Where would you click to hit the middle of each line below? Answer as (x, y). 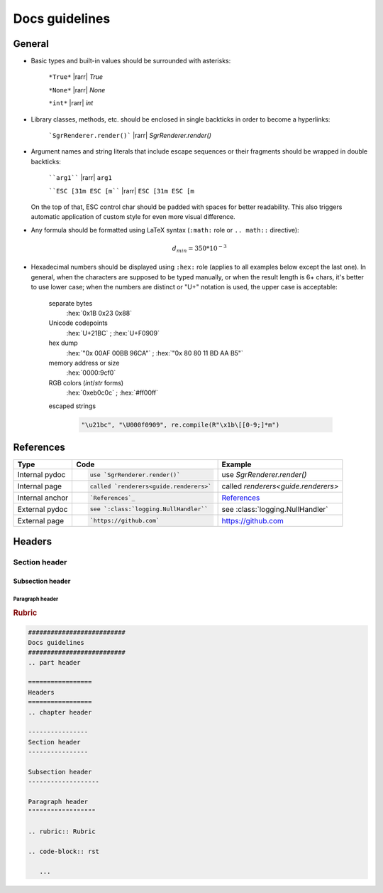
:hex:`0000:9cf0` (91, 373)
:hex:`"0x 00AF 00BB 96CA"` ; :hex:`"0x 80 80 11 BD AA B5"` (155, 353)
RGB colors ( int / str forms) (86, 383)
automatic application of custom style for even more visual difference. (133, 217)
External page (40, 520)
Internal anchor (43, 498)
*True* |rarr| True (76, 77)
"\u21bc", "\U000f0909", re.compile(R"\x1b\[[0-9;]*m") (181, 424)
